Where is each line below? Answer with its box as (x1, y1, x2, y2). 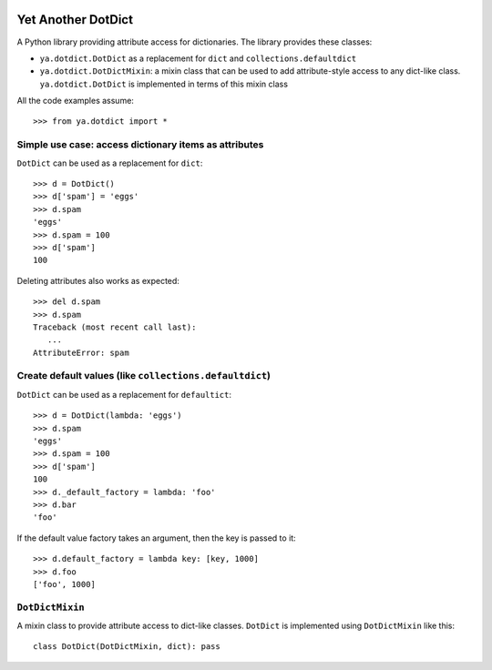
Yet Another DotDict (16, 12, 134, 27)
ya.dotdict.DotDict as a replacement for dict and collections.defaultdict (39, 53, 357, 64)
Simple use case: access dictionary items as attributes (16, 138, 264, 151)
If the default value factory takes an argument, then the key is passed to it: (16, 533, 296, 543)
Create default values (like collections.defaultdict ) (16, 370, 272, 382)
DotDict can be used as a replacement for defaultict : (16, 389, 232, 400)
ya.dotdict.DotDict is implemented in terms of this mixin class (39, 78, 289, 89)
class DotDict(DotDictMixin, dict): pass (33, 642, 220, 652)
